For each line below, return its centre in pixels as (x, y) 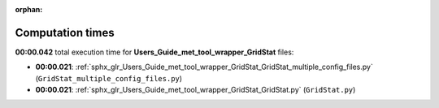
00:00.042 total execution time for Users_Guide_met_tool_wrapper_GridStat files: (154, 52)
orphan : (29, 9)
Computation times (65, 32)
